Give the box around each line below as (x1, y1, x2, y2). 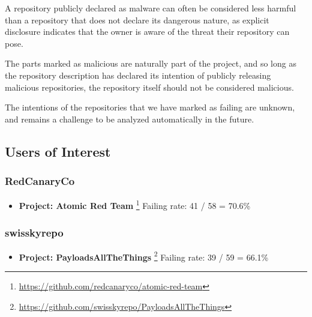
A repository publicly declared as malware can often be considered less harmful (5, 2, 296, 14)
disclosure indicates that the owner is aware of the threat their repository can (5, 25, 290, 38)
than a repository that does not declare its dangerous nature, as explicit (5, 13, 269, 26)
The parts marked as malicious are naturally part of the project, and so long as (5, 57, 296, 70)
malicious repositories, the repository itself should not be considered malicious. (5, 80, 294, 93)
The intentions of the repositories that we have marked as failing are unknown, (5, 101, 295, 113)
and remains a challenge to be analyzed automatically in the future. (5, 112, 254, 125)
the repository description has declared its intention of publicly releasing (5, 68, 271, 81)
